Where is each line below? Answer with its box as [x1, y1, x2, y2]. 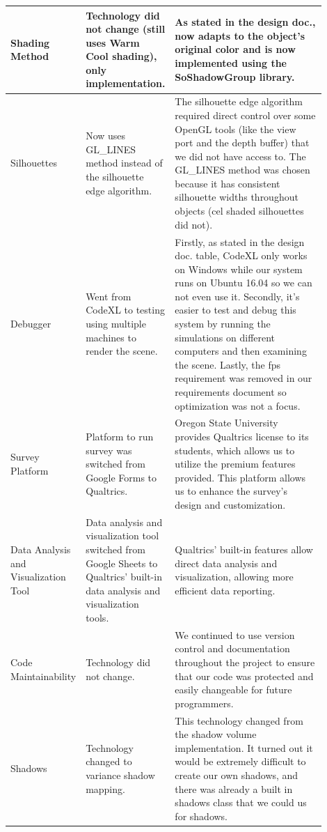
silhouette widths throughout [175, 190, 298, 204]
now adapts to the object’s [175, 28, 305, 43]
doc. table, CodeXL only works [175, 248, 308, 263]
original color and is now [175, 42, 296, 56]
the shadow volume [175, 727, 257, 741]
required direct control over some [175, 107, 316, 122]
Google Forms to [86, 470, 157, 484]
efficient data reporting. [175, 583, 276, 597]
